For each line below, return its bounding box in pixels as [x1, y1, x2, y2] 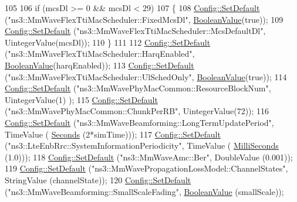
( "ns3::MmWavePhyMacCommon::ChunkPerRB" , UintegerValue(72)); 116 [5, 105, 269, 117]
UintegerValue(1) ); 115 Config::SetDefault [5, 93, 158, 105]
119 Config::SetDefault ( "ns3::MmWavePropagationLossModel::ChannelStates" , [5, 162, 288, 174]
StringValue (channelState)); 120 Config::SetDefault [5, 173, 191, 186]
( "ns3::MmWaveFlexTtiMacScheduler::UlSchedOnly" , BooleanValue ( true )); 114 [5, 70, 287, 83]
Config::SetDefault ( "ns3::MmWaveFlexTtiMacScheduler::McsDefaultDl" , [5, 25, 266, 37]
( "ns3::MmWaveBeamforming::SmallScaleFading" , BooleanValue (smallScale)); [5, 185, 284, 197]
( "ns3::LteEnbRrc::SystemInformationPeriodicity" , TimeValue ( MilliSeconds [5, 139, 279, 152]
